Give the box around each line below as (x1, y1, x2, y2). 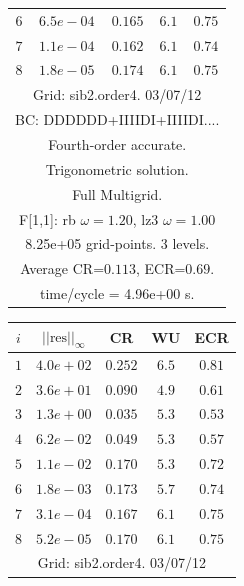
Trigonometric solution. (45, 158, 189, 179)
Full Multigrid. (72, 183, 163, 204)
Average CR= (20, 258, 105, 279)
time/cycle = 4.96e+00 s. (39, 283, 195, 304)
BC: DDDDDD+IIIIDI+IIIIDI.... (15, 109, 220, 130)
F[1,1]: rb (19, 208, 76, 229)
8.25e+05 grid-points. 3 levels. (25, 233, 210, 254)
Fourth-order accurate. (48, 133, 187, 154)
